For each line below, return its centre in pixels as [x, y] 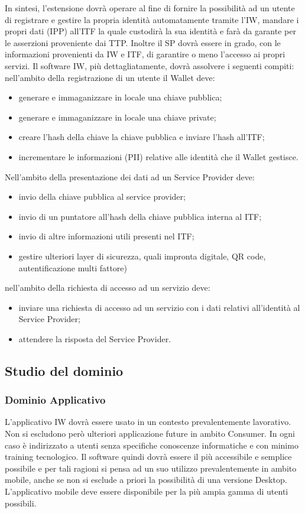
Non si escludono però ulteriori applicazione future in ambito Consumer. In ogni [150, 434]
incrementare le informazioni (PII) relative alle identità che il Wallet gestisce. [158, 156]
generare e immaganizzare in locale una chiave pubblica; [120, 97]
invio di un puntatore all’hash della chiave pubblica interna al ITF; [140, 216]
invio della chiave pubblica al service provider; [102, 197]
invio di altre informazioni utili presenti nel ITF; [106, 236]
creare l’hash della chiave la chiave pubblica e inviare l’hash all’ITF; [142, 137]
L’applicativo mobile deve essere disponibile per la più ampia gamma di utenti [147, 491]
